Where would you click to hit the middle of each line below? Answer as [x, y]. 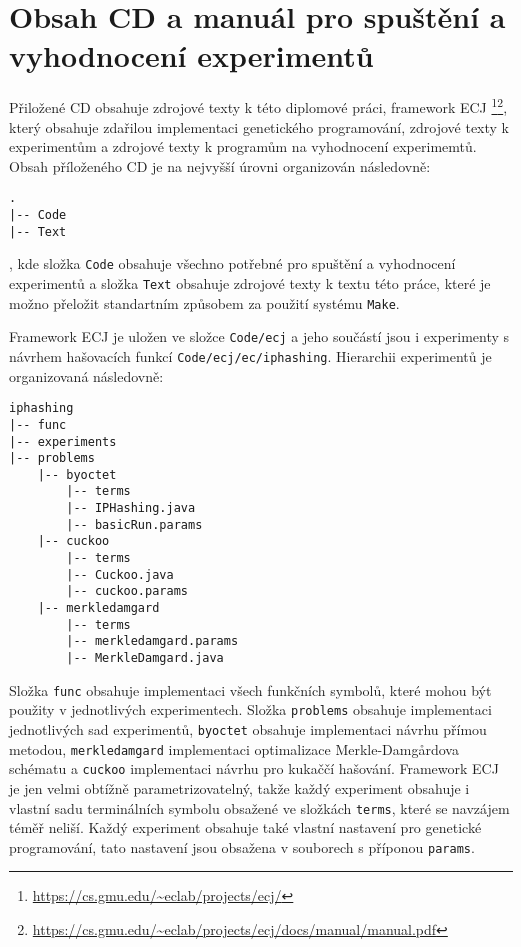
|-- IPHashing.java [131, 508]
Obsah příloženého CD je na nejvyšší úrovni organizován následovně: [220, 165]
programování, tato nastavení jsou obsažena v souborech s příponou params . [242, 846]
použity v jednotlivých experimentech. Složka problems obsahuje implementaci [250, 709]
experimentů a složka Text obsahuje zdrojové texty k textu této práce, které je [250, 282]
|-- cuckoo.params [127, 591]
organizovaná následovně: [86, 375]
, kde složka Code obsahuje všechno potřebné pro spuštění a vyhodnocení [232, 263]
